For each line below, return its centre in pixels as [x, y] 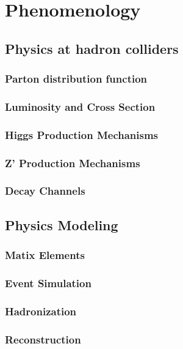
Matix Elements [45, 255]
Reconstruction [43, 339]
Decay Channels [45, 191]
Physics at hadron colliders [92, 48]
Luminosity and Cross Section [80, 106]
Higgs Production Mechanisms [82, 134]
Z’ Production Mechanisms [73, 163]
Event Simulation [48, 283]
